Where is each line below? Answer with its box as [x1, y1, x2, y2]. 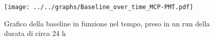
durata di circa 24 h [4, 28, 66, 38]
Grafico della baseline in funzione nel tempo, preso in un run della [4, 18, 210, 28]
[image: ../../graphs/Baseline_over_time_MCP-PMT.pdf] [4, 4, 194, 11]
